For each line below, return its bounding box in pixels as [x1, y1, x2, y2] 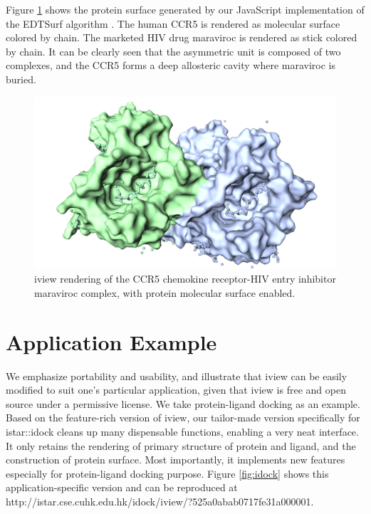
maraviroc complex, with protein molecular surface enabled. [34, 285, 296, 300]
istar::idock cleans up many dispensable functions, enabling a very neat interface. [6, 424, 359, 439]
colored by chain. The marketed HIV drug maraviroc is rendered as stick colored [6, 30, 357, 45]
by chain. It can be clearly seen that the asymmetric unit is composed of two [6, 43, 341, 58]
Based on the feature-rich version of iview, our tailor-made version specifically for [6, 410, 360, 425]
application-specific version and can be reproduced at [6, 480, 238, 495]
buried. [6, 71, 36, 86]
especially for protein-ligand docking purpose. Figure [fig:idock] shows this [6, 466, 329, 481]
